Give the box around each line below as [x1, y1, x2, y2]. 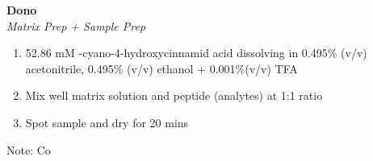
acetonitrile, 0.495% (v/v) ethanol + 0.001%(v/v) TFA [25, 60, 298, 76]
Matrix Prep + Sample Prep [6, 17, 146, 34]
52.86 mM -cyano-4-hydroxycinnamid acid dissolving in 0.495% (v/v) [25, 44, 367, 61]
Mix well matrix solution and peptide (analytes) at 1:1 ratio [25, 87, 323, 104]
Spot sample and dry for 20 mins [25, 114, 189, 130]
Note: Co [6, 141, 51, 158]
